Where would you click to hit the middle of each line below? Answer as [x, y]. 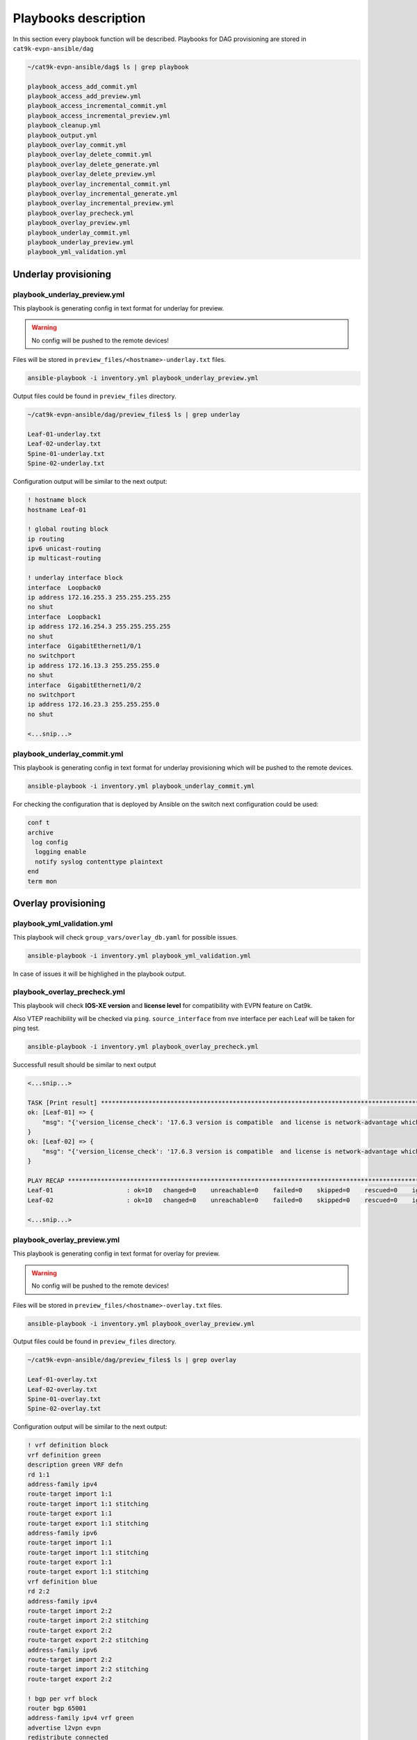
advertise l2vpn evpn [64, 1727]
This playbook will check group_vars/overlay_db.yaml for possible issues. [125, 938]
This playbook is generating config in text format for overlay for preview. [116, 1253]
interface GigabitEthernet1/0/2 [84, 685]
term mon [42, 881]
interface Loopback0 [64, 587]
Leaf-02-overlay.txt [62, 1389]
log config [50, 842]
